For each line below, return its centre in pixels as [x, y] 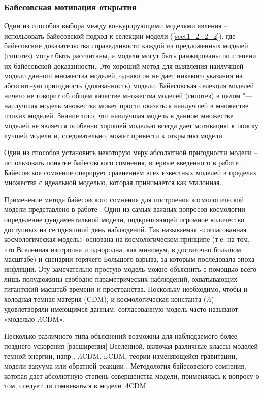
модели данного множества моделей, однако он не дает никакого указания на [123, 75]
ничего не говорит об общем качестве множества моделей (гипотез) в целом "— [128, 95]
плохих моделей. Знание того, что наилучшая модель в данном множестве [119, 115]
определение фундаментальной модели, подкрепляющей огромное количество [124, 219]
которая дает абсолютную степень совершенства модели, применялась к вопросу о [132, 375]
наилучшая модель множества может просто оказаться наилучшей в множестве [126, 105]
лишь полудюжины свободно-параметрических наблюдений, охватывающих [121, 279]
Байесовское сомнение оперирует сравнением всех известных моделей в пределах [130, 172]
